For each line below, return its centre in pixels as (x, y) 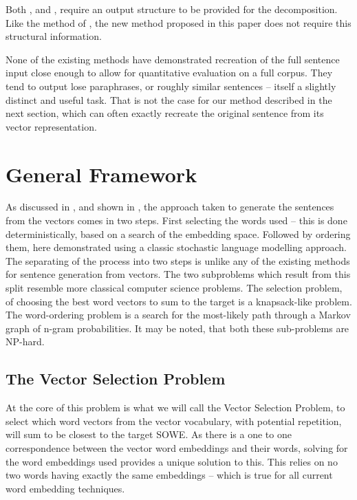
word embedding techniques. (65, 488)
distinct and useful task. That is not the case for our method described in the (169, 99)
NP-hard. (25, 341)
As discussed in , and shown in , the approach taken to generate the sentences (170, 207)
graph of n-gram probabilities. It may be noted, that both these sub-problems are (177, 328)
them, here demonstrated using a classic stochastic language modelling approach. (176, 247)
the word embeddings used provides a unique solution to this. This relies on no (172, 461)
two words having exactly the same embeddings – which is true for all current (169, 475)
